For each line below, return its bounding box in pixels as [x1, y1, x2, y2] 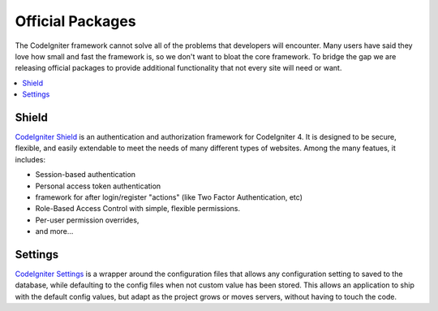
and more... [35, 227, 74, 236]
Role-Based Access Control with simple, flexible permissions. [35, 204, 241, 214]
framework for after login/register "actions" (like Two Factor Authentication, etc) [35, 192, 303, 202]
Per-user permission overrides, [35, 215, 140, 225]
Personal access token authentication [35, 181, 161, 191]
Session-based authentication [35, 170, 136, 179]
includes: [15, 154, 46, 164]
